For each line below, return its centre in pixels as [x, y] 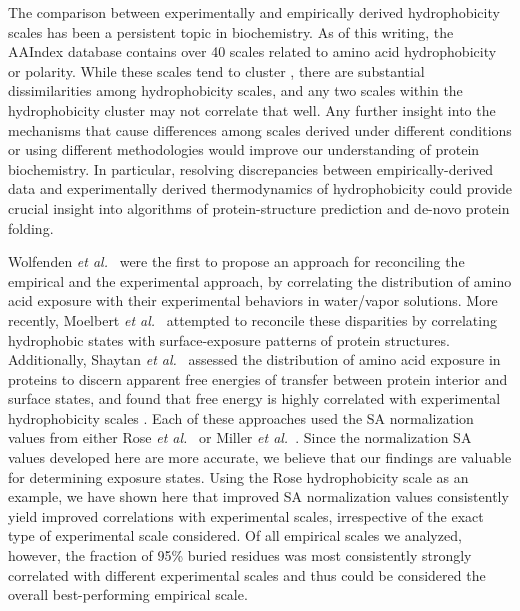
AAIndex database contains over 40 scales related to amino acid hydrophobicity [252, 51]
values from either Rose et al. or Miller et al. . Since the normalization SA [240, 437]
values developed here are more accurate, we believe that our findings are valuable [260, 457]
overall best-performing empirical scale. [128, 594]
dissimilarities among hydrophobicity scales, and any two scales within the [235, 90]
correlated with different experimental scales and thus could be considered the [247, 574]
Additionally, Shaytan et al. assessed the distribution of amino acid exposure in [254, 359]
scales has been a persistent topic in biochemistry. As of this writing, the [231, 31]
